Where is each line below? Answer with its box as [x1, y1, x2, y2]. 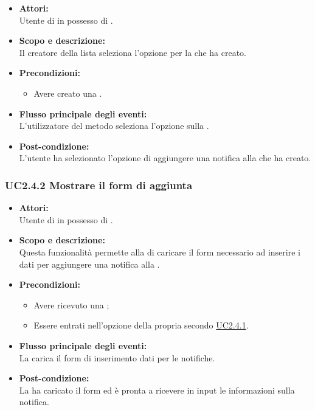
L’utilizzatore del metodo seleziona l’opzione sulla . [19, 119, 209, 132]
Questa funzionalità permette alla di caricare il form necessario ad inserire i [19, 245, 300, 258]
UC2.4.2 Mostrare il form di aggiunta [5, 177, 193, 192]
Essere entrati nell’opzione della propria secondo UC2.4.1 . [33, 319, 249, 332]
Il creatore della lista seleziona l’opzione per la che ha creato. [19, 46, 247, 58]
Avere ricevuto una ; [33, 298, 109, 311]
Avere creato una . [33, 86, 102, 99]
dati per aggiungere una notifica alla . [19, 257, 160, 270]
